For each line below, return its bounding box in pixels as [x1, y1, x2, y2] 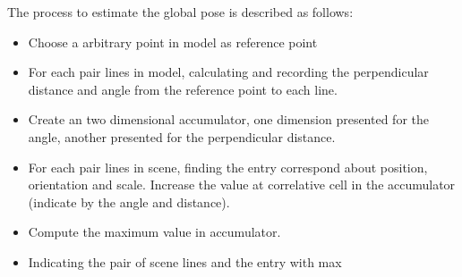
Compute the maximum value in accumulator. [28, 222, 281, 241]
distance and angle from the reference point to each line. [28, 80, 338, 98]
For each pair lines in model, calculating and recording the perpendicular [28, 63, 429, 81]
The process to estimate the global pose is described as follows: [7, 3, 354, 21]
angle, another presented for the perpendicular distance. [28, 127, 336, 146]
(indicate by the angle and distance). [28, 192, 230, 211]
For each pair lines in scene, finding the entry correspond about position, [28, 157, 428, 176]
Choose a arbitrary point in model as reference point [28, 32, 318, 51]
